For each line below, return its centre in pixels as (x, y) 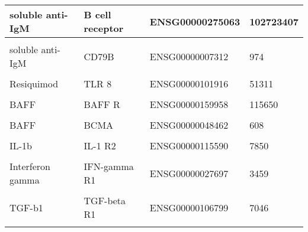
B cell (97, 14)
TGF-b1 (26, 207)
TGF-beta (105, 200)
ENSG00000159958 (189, 104)
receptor (104, 28)
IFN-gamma (109, 166)
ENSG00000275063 (195, 21)
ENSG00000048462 (189, 125)
